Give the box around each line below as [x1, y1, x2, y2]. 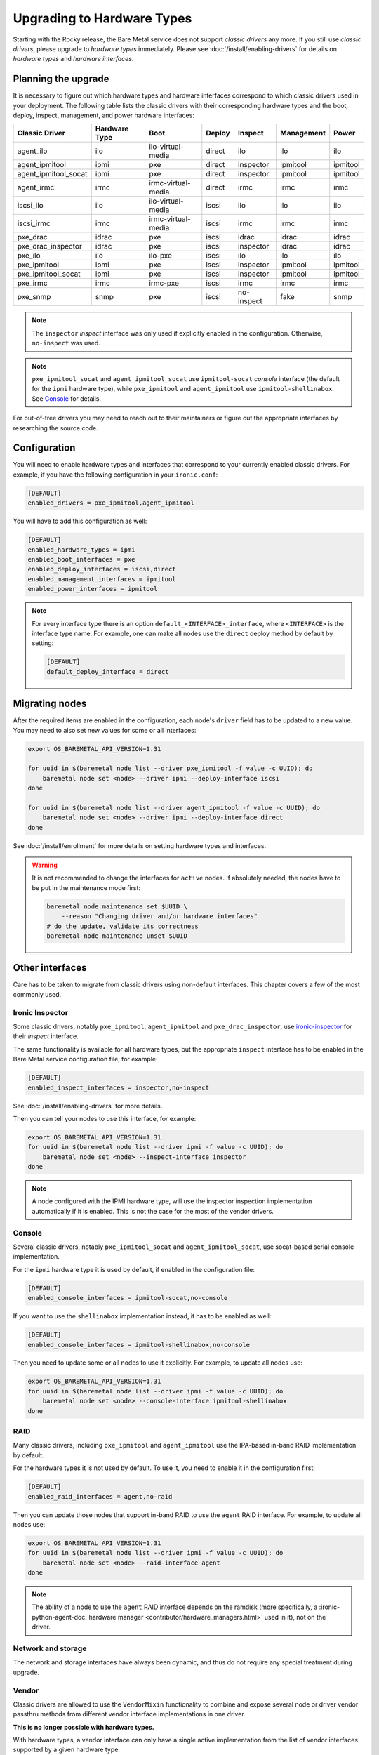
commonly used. [13, 990, 62, 998]
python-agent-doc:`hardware [32, 1612, 117, 1621]
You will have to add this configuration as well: [13, 517, 147, 526]
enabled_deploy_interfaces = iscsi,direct [27, 565, 176, 574]
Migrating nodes [13, 698, 87, 710]
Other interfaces [13, 962, 87, 974]
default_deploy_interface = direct [46, 668, 169, 675]
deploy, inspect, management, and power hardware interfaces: [13, 111, 194, 119]
